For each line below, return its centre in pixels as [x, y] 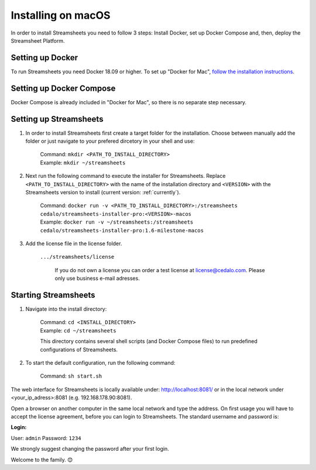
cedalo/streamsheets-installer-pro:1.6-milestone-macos [122, 230]
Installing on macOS [61, 15]
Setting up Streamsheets [57, 119]
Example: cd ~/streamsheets [78, 330]
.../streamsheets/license [77, 257]
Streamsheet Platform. [38, 40]
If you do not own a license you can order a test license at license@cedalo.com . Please [160, 270]
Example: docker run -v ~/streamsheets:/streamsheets [117, 222]
